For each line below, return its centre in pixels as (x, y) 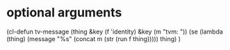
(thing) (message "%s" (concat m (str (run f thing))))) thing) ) (94, 38)
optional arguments (64, 13)
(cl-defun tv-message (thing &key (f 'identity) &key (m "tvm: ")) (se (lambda (115, 32)
